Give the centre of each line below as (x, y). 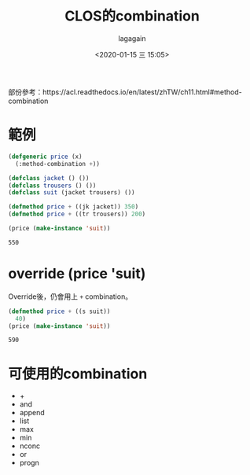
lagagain (132, 38)
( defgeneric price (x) (45, 156)
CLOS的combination (132, 16)
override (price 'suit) (77, 274)
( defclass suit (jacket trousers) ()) (72, 193)
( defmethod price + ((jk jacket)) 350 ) (74, 207)
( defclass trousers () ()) (52, 186)
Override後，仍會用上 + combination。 (70, 296)
